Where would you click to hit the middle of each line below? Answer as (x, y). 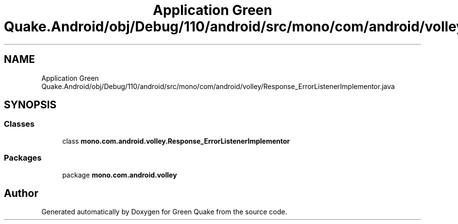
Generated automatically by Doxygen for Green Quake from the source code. (164, 212)
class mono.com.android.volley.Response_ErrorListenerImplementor (176, 141)
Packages (23, 158)
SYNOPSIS (30, 105)
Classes (19, 124)
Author (21, 193)
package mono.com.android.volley (120, 175)
